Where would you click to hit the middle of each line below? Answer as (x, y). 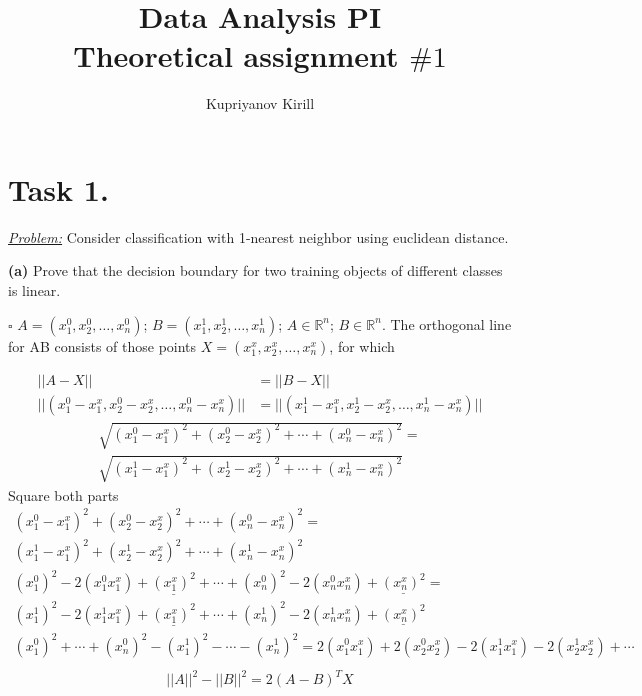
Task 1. (58, 188)
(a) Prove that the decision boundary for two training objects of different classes (255, 270)
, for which (362, 345)
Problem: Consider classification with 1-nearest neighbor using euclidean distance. (258, 236)
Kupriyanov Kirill (260, 103)
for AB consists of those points (102, 345)
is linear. (34, 290)
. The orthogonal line (446, 323)
